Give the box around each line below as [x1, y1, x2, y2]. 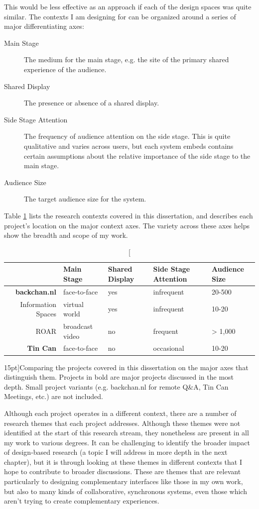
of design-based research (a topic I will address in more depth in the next [4, 447, 228, 457]
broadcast [63, 321, 93, 331]
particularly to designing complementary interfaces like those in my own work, [4, 476, 243, 487]
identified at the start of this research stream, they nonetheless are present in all [4, 427, 249, 438]
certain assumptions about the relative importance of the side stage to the [24, 150, 251, 161]
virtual [63, 299, 84, 309]
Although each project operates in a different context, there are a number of [4, 407, 237, 418]
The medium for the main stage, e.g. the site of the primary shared [24, 54, 229, 65]
